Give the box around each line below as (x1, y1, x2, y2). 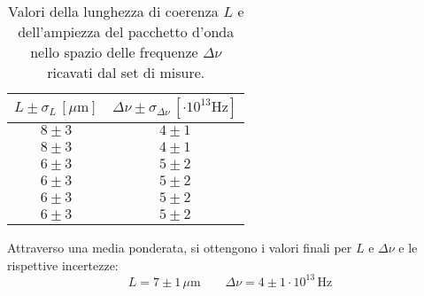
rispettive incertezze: (7, 255, 119, 274)
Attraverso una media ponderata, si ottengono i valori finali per (7, 238, 352, 256)
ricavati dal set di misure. (47, 62, 205, 82)
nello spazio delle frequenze (30, 42, 198, 62)
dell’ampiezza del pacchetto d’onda (18, 21, 235, 42)
